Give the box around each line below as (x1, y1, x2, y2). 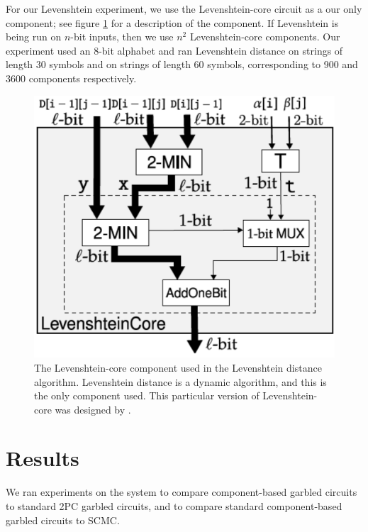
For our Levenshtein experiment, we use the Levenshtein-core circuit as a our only (6, 1, 362, 16)
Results (6, 443, 79, 472)
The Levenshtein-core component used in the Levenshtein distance (34, 360, 322, 375)
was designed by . (55, 401, 131, 416)
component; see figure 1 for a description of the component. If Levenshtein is (6, 15, 339, 30)
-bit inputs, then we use (70, 29, 174, 44)
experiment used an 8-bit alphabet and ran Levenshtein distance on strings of (6, 43, 343, 57)
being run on (6, 29, 62, 44)
